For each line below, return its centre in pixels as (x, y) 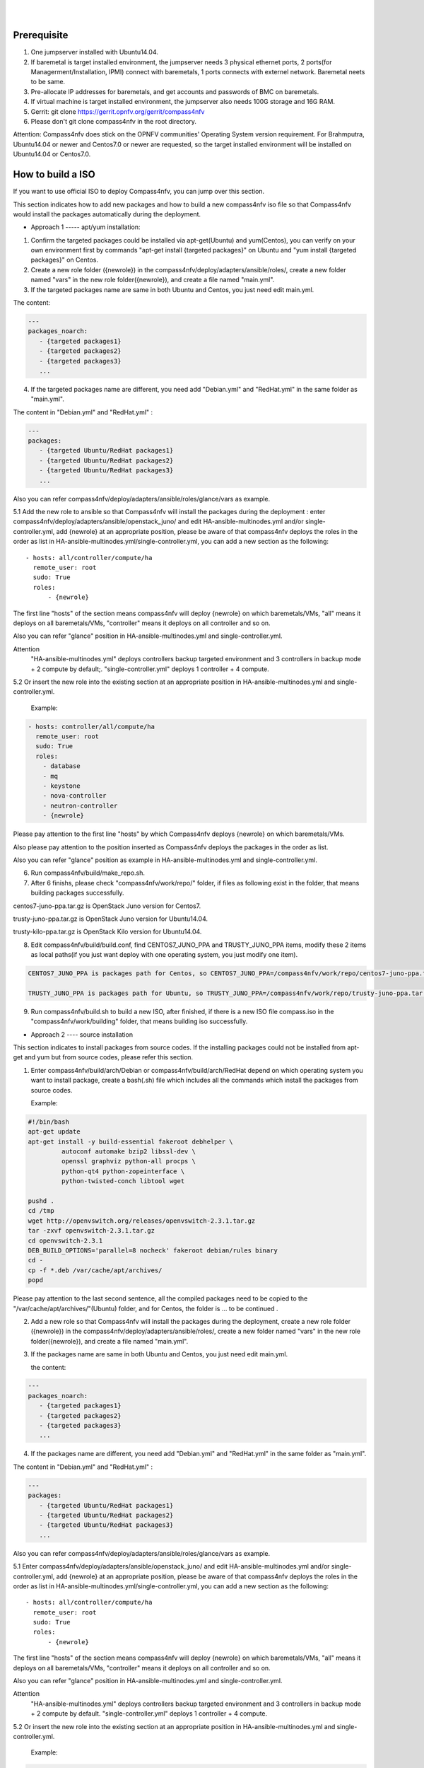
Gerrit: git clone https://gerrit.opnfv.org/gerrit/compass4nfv (118, 111)
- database (61, 766)
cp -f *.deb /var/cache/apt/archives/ (95, 1270)
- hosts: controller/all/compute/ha (92, 726)
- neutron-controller (80, 806)
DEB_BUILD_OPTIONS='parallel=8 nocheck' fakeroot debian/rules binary (153, 1251)
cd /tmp (41, 1211)
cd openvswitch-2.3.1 (65, 1240)
